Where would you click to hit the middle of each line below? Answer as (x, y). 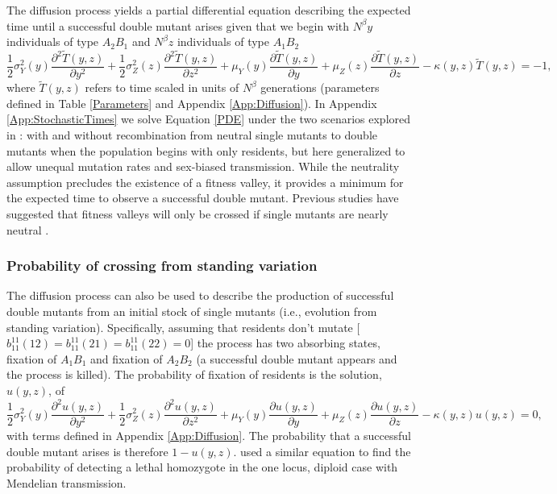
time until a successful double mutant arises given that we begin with (178, 25)
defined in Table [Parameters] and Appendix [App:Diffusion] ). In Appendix (192, 103)
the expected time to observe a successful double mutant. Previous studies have (203, 198)
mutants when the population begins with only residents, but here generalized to (206, 150)
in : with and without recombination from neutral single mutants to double (192, 135)
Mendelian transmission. (67, 482)
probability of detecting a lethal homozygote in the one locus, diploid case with (202, 467)
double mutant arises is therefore (87, 451)
